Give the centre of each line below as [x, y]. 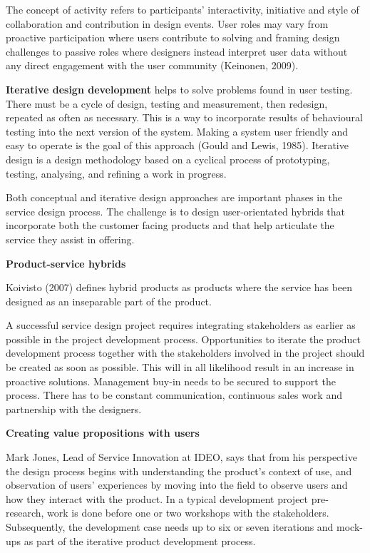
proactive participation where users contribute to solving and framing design [173, 37]
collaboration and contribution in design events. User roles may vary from [167, 23]
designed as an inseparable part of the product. [109, 301]
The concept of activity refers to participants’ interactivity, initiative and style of [183, 9]
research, [25, 513]
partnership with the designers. [74, 409]
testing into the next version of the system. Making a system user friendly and [177, 131]
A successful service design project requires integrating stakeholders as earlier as [181, 325]
